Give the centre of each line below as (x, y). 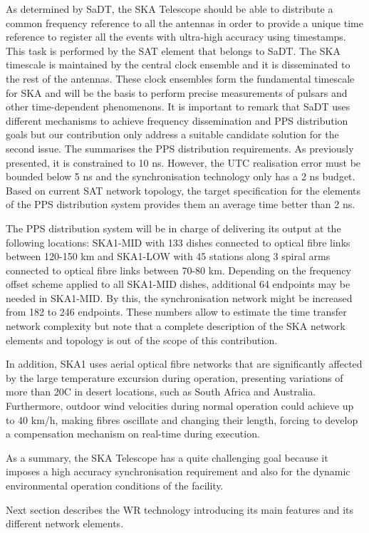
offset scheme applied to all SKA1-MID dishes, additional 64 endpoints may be (178, 284)
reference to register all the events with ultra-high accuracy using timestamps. (176, 37)
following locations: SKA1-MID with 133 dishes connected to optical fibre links (178, 242)
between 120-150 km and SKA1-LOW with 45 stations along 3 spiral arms (168, 256)
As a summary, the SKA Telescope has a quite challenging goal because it (167, 457)
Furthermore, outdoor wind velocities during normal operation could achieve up (180, 406)
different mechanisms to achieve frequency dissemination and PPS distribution (177, 120)
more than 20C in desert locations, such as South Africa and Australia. (161, 392)
